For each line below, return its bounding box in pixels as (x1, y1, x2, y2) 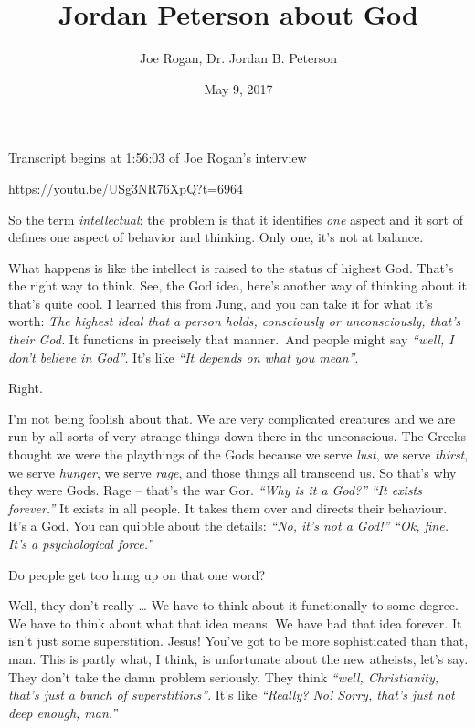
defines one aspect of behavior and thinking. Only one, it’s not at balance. (8, 227, 424, 247)
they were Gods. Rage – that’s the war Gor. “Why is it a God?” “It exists (8, 480, 422, 500)
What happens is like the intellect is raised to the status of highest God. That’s (8, 258, 454, 277)
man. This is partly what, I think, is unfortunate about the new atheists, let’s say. (8, 649, 469, 668)
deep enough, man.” (8, 702, 118, 722)
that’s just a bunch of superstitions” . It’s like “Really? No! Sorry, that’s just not (8, 685, 455, 704)
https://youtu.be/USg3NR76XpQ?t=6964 (8, 178, 243, 197)
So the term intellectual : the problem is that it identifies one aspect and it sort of (8, 209, 463, 228)
